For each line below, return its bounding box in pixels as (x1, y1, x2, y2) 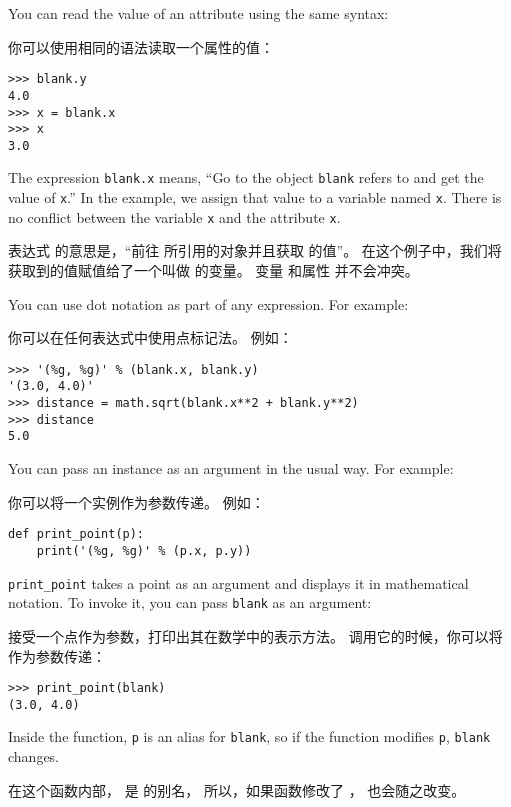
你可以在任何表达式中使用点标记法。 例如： (8, 327, 293, 348)
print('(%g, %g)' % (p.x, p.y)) (36, 543, 252, 558)
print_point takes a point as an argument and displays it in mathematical (8, 572, 469, 593)
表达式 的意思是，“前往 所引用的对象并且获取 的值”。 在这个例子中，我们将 (8, 240, 502, 261)
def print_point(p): (8, 527, 145, 542)
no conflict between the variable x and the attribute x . (8, 206, 341, 227)
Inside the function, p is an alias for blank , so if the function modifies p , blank (8, 726, 491, 747)
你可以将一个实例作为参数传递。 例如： (8, 491, 265, 512)
